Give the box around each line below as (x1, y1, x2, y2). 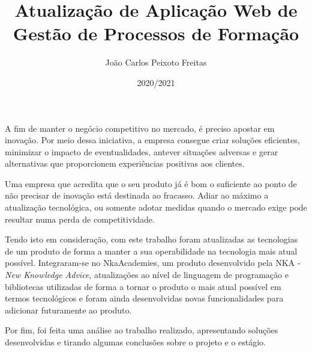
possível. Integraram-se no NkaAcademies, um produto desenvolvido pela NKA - (5, 256, 301, 269)
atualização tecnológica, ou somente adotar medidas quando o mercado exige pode (5, 201, 307, 214)
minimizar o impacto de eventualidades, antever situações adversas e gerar (5, 145, 278, 158)
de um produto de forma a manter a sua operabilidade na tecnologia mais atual (5, 244, 298, 257)
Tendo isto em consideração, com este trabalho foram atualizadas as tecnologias (5, 233, 298, 245)
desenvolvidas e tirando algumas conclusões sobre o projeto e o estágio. (5, 336, 266, 348)
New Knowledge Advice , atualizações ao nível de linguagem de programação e (5, 268, 289, 281)
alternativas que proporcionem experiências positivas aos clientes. (5, 157, 245, 170)
